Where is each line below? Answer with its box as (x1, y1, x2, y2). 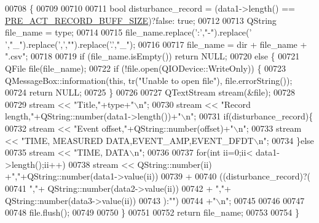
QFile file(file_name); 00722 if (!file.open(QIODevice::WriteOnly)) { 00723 (5, 61, 286, 74)
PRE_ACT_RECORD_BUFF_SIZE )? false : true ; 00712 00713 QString (5, 13, 277, 26)
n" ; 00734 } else (258, 134, 314, 146)
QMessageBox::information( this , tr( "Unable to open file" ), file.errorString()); (5, 74, 293, 86)
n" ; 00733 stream (238, 121, 302, 134)
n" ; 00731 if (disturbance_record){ (186, 110, 313, 123)
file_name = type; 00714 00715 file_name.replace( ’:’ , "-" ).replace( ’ (5, 26, 252, 39)
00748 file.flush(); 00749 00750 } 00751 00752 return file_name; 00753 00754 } (5, 206, 299, 219)
